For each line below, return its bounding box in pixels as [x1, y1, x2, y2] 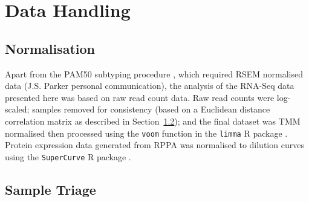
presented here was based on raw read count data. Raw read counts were [5, 91, 275, 103]
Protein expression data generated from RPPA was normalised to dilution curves [5, 138, 304, 151]
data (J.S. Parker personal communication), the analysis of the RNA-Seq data [5, 79, 294, 92]
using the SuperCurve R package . [5, 150, 131, 163]
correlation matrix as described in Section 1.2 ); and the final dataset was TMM [5, 114, 301, 127]
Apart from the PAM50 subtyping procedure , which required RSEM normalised [5, 67, 304, 80]
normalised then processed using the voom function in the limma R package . [5, 126, 288, 139]
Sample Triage [5, 180, 96, 198]
